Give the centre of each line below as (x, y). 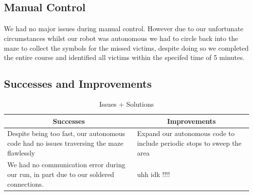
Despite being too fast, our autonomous (66, 133)
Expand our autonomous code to (186, 133)
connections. (26, 184)
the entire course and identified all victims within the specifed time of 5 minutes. (124, 57)
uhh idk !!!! (154, 174)
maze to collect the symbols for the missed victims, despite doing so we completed (126, 48)
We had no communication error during (66, 165)
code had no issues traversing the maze (65, 143)
